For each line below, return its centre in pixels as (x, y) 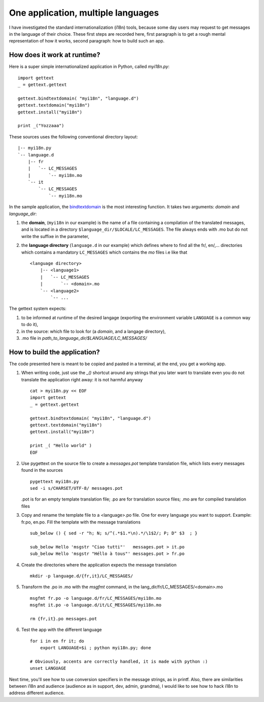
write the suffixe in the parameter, (55, 236)
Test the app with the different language (62, 630)
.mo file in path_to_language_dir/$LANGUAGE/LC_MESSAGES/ (84, 338)
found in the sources (42, 470)
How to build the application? (55, 352)
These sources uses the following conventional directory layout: (73, 136)
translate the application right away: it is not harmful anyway (82, 379)
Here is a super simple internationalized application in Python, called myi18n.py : (89, 66)
